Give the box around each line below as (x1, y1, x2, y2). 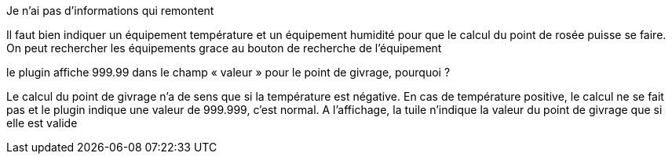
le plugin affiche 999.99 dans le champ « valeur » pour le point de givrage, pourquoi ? (6, 66, 451, 79)
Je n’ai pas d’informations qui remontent (6, 4, 214, 17)
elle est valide (6, 116, 78, 130)
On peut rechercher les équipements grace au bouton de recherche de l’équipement (6, 41, 442, 55)
